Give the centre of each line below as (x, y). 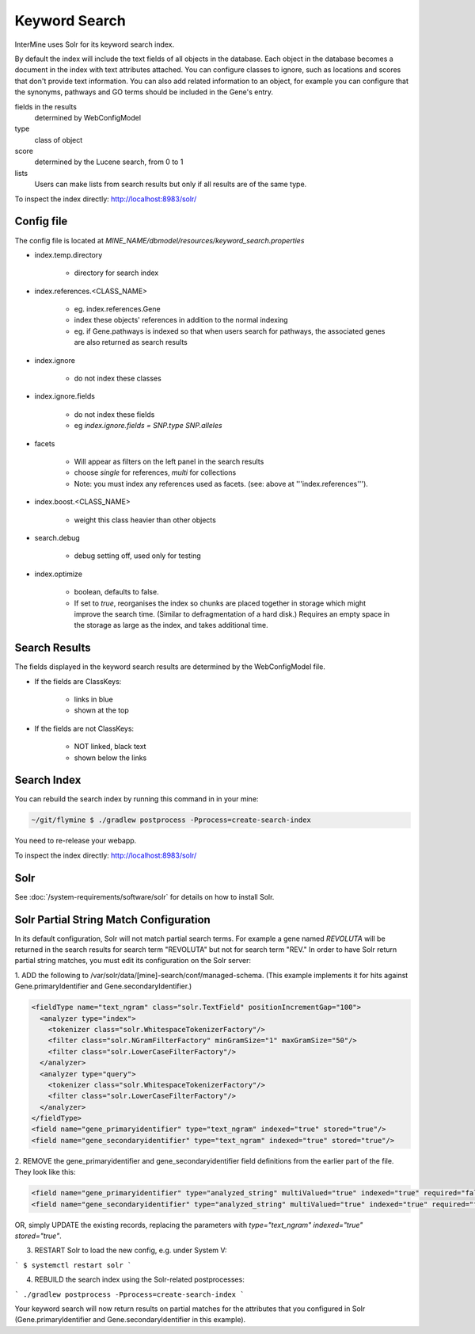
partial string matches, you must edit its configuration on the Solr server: (133, 961)
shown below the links (110, 758)
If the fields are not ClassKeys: (84, 728)
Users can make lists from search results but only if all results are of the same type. (171, 184)
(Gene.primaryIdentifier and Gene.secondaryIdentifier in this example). (130, 1320)
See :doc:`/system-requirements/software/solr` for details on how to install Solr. (144, 896)
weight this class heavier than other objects (145, 520)
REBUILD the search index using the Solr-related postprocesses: (139, 1279)
